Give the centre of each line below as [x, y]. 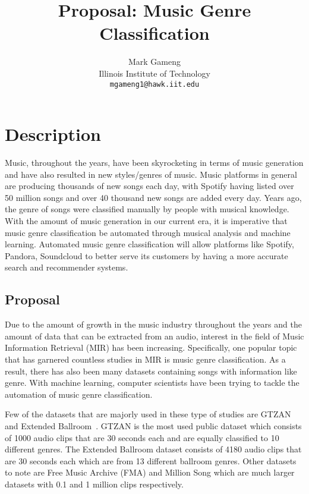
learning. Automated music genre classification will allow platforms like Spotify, [149, 244]
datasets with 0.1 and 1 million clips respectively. [94, 484]
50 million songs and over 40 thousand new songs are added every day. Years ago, [153, 197]
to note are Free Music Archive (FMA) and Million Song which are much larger [150, 472]
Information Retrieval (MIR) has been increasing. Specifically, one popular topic [151, 347]
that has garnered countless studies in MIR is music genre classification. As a [145, 359]
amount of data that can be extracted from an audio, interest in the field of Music [154, 336]
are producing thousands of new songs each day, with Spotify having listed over [149, 186]
